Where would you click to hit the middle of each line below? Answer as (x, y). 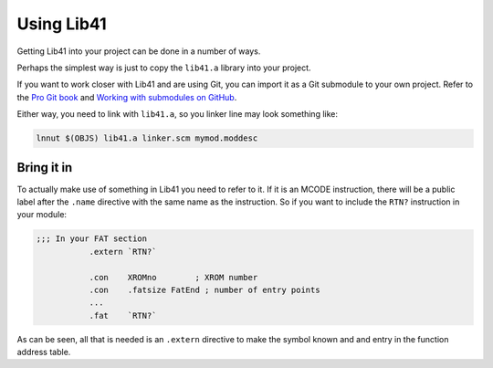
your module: (42, 215)
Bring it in (45, 168)
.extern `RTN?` (123, 252)
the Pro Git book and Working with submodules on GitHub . (127, 97)
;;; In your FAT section (92, 239)
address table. (44, 352)
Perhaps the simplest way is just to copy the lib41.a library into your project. (164, 68)
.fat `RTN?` (123, 315)
